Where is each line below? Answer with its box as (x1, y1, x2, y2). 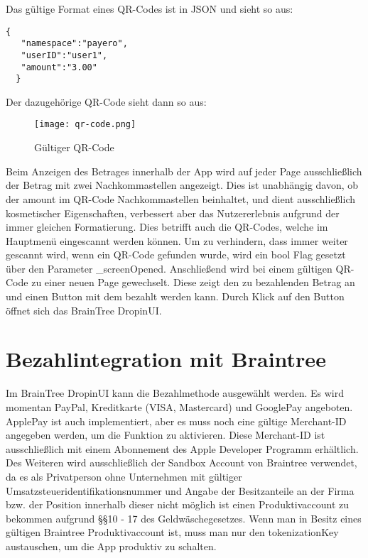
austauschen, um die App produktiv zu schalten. (6, 538, 217, 553)
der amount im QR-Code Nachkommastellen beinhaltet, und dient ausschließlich (6, 191, 356, 206)
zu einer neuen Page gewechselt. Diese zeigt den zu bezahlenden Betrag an (31, 275, 355, 290)
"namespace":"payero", (21, 38, 128, 49)
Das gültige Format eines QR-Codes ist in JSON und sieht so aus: (6, 1, 293, 16)
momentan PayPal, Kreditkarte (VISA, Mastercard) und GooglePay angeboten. (6, 399, 353, 414)
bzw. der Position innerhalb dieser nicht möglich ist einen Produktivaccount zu (6, 497, 350, 512)
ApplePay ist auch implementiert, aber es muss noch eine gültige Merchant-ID (6, 413, 347, 428)
